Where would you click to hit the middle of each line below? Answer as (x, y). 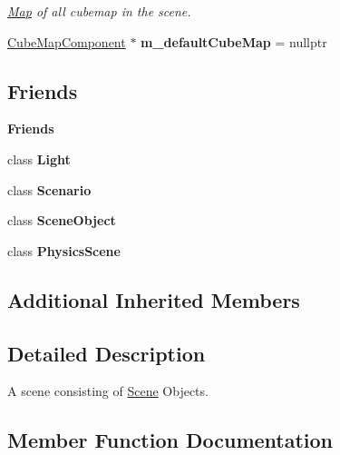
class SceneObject (62, 220)
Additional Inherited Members (154, 299)
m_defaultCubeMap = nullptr (234, 41)
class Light (39, 158)
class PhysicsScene (64, 250)
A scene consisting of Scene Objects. (108, 391)
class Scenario (49, 189)
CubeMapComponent (67, 41)
